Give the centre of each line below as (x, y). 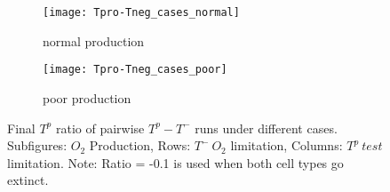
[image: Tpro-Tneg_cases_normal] (141, 12)
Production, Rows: (140, 145)
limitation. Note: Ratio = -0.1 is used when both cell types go (175, 162)
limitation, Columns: (287, 145)
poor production (87, 97)
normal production (94, 40)
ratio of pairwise (100, 128)
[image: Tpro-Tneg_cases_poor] (135, 70)
